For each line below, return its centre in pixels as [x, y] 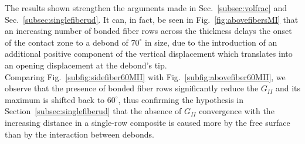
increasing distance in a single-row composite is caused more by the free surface [148, 122]
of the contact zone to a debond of [67, 42]
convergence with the [237, 111]
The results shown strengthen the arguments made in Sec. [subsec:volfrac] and [146, 8]
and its [288, 88]
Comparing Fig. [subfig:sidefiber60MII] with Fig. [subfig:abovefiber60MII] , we [145, 76]
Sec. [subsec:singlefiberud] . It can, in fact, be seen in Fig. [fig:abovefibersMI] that [152, 19]
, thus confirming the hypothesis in [181, 99]
